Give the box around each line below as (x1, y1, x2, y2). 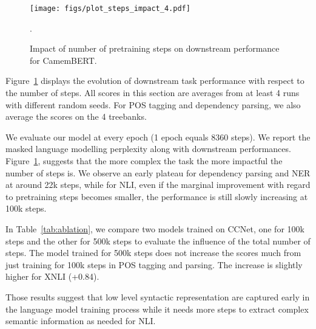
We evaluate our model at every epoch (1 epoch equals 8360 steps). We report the (5, 130, 311, 143)
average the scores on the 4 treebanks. (5, 110, 147, 123)
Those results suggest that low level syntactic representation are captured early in (5, 290, 310, 303)
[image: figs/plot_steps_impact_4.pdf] (30, 4, 190, 13)
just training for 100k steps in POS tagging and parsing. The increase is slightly (5, 258, 303, 271)
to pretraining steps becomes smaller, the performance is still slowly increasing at (5, 190, 308, 203)
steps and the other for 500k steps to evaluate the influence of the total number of (5, 234, 311, 247)
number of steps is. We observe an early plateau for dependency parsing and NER (5, 166, 311, 179)
